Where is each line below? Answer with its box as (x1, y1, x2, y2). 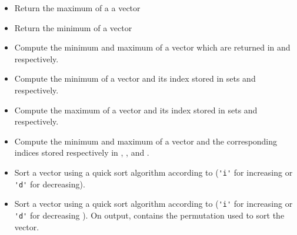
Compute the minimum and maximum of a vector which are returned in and (14, 41, 291, 53)
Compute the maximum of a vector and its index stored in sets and (14, 103, 258, 116)
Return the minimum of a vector (14, 21, 132, 33)
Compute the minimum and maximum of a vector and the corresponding (14, 135, 278, 147)
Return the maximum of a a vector (14, 2, 141, 14)
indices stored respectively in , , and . (14, 146, 149, 159)
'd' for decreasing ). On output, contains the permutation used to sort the (14, 209, 285, 221)
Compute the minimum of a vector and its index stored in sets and (14, 72, 256, 85)
